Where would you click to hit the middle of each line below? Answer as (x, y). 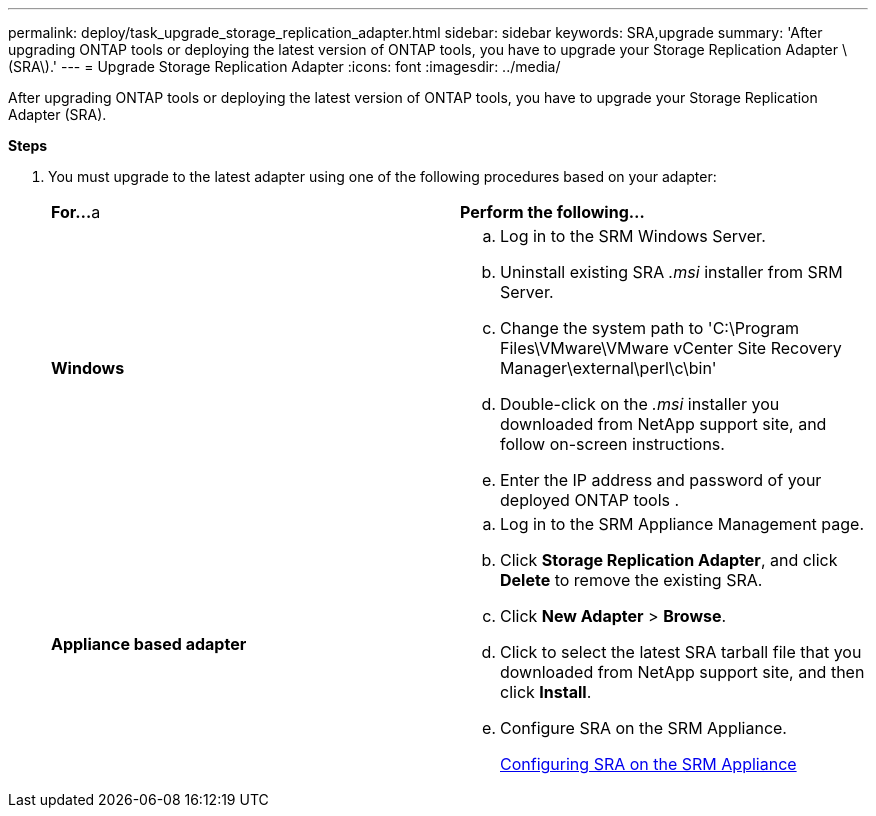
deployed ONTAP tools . (590, 500)
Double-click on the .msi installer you (640, 404)
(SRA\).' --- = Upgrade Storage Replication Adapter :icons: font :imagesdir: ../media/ (284, 66)
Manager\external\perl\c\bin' (608, 368)
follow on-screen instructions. (612, 444)
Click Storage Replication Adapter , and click (669, 560)
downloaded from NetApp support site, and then (682, 672)
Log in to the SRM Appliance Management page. (682, 524)
